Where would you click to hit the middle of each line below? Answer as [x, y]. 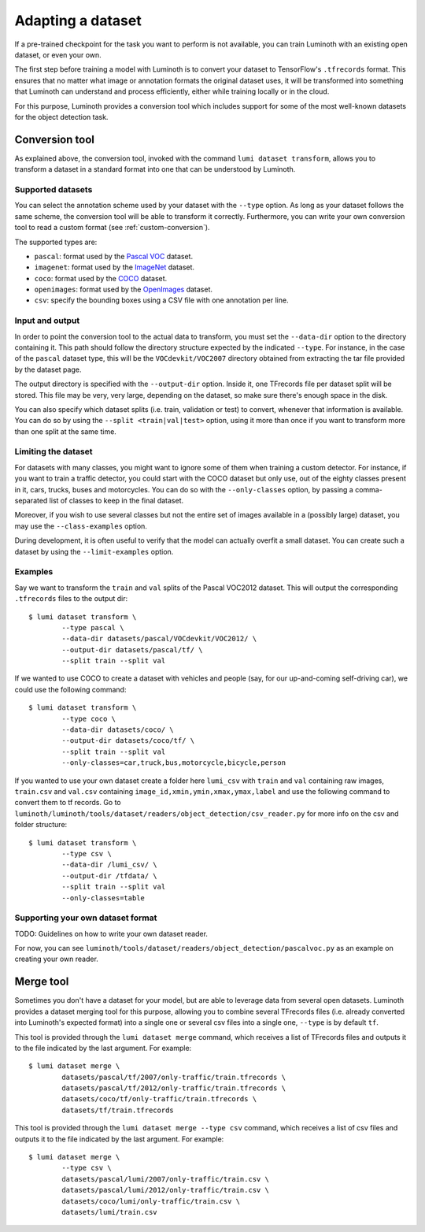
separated [31, 501]
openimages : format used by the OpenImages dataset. [123, 289]
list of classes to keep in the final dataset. [116, 501]
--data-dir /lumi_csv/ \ [109, 865]
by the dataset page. [48, 369]
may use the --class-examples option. [81, 526]
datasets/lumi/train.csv [109, 1212]
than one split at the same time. [66, 431]
